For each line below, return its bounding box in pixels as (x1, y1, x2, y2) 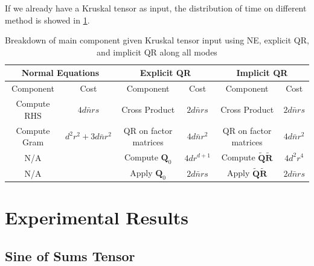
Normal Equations (21, 66, 100, 79)
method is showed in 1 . (5, 13, 90, 26)
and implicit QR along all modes (97, 45, 217, 58)
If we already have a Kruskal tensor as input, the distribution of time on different (5, 2, 307, 14)
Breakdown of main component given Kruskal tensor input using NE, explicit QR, (5, 34, 309, 46)
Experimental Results (5, 205, 188, 230)
